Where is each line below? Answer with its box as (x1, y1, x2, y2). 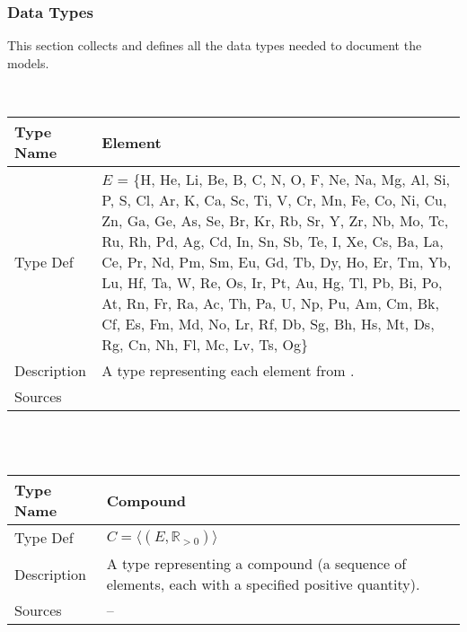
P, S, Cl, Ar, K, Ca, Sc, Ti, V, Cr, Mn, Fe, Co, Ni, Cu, (101, 189, 447, 210)
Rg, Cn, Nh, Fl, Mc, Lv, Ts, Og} (101, 334, 308, 355)
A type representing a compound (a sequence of (106, 553, 407, 575)
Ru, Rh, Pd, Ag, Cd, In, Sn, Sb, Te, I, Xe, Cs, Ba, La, (101, 231, 444, 251)
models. (7, 53, 49, 72)
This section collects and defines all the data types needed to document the (7, 36, 422, 55)
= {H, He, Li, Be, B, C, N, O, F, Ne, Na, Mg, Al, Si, (117, 169, 451, 189)
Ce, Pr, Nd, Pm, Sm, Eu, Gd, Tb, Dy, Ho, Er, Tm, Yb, (101, 251, 452, 272)
